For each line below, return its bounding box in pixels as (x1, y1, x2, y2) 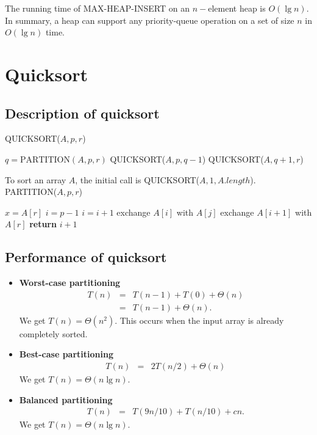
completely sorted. (19, 327, 88, 340)
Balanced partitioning (19, 393, 113, 406)
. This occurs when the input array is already (115, 313, 284, 326)
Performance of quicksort (5, 247, 167, 266)
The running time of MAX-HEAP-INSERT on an (5, 2, 190, 14)
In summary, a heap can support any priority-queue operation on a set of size (5, 13, 294, 26)
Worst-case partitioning (19, 276, 121, 289)
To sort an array (5, 173, 66, 186)
